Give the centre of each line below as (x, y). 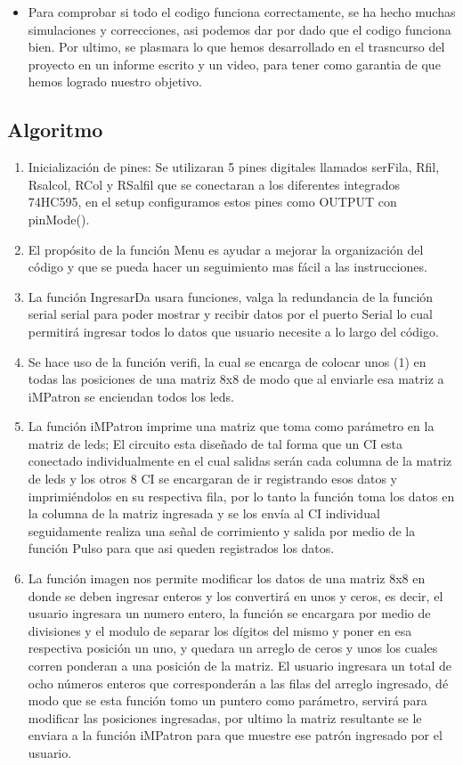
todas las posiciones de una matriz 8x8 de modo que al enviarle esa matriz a (236, 379)
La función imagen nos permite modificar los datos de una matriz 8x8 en (227, 578)
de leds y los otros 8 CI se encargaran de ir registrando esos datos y (212, 479)
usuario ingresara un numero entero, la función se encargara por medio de (229, 613)
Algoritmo (55, 130)
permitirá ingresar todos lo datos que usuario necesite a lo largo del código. (233, 331)
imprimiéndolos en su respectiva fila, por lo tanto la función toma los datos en (241, 496)
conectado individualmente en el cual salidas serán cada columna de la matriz (240, 461)
